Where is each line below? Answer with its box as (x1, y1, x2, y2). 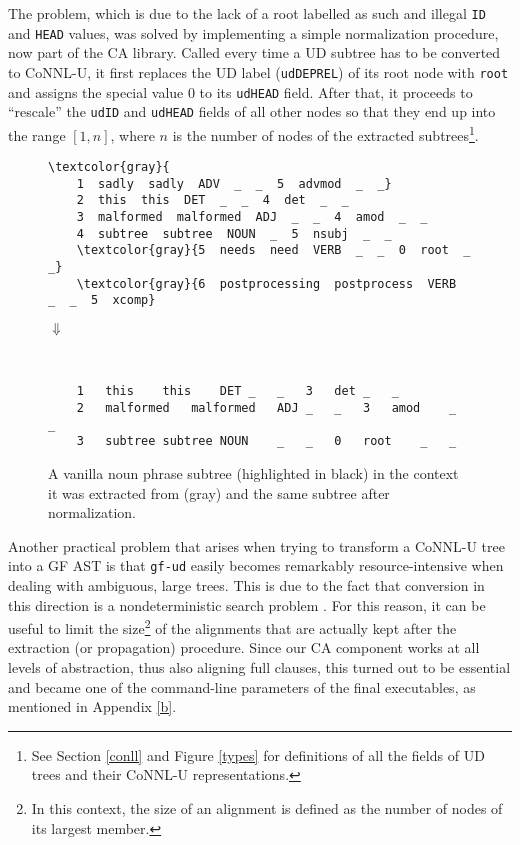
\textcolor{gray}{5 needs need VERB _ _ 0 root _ (76, 243, 471, 258)
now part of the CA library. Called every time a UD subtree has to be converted (8, 42, 501, 63)
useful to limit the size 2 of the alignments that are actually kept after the (8, 615, 457, 638)
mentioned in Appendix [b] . (8, 696, 177, 717)
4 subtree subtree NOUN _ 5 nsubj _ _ (76, 226, 392, 241)
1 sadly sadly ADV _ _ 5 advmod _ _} (76, 176, 392, 191)
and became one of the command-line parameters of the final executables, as (8, 676, 476, 697)
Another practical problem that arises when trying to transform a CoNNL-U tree (8, 535, 505, 556)
